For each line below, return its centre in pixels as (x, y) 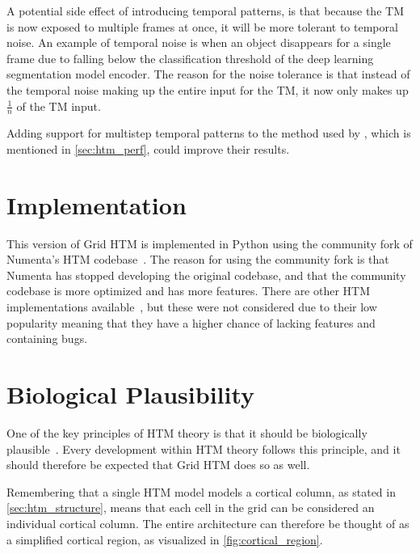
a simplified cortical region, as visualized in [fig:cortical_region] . (165, 539)
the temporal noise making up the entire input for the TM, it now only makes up (208, 89)
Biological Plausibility (131, 394)
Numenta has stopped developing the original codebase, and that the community (206, 275)
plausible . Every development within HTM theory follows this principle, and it (204, 448)
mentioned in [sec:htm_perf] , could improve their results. (148, 148)
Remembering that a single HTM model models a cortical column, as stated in (201, 491)
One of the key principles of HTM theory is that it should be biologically (187, 432)
